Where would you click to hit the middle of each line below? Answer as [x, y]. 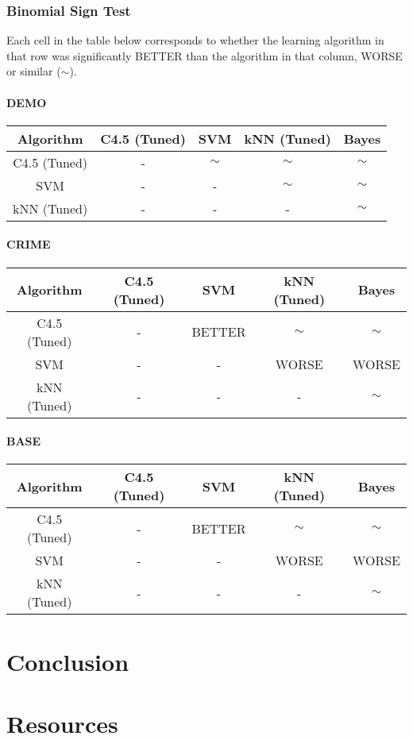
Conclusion [68, 661]
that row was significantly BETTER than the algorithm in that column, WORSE [205, 55]
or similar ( [34, 71]
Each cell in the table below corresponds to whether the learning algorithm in [195, 40]
